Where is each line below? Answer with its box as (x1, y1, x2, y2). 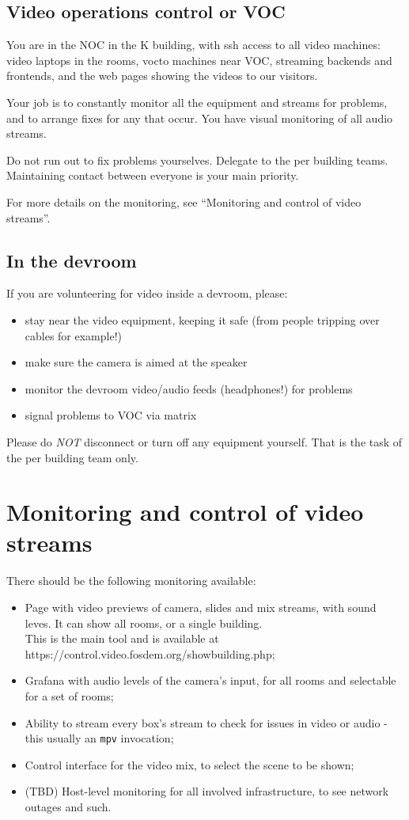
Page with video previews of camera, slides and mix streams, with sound (25, 599, 377, 615)
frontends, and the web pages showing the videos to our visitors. (6, 67, 318, 84)
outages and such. (25, 799, 112, 814)
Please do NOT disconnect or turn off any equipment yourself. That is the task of (6, 433, 403, 450)
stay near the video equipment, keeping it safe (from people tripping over (25, 311, 380, 328)
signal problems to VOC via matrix (25, 407, 197, 423)
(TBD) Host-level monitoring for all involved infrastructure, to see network (25, 783, 389, 799)
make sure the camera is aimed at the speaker (25, 354, 248, 370)
